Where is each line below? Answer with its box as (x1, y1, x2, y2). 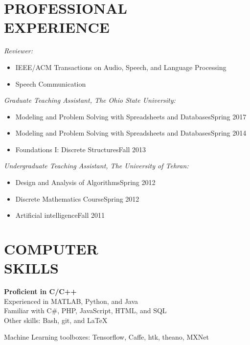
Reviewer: (4, 46, 33, 56)
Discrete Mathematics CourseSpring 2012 (15, 193, 139, 204)
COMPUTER (4, 239, 98, 259)
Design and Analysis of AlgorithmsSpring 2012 (15, 177, 156, 187)
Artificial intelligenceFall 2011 (15, 210, 105, 220)
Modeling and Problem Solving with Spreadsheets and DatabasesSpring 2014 (15, 128, 247, 138)
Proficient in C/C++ (4, 286, 77, 297)
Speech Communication (15, 78, 86, 89)
